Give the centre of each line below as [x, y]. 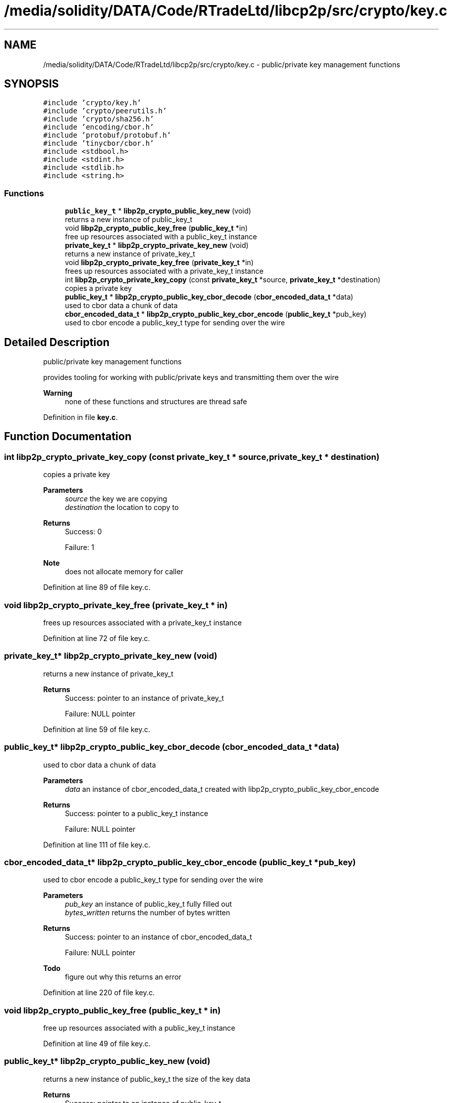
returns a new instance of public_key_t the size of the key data [147, 1079]
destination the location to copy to [122, 507]
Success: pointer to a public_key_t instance [137, 813]
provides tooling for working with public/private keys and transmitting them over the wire [191, 377]
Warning [58, 393]
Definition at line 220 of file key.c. [99, 993]
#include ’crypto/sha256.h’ [99, 119]
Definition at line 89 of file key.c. [97, 587]
